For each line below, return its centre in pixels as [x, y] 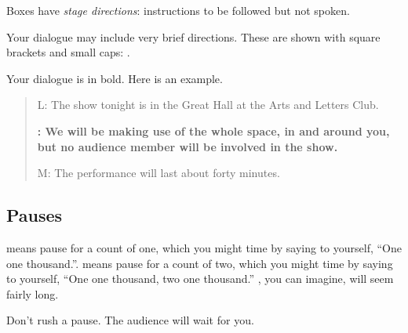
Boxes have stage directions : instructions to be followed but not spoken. [178, 10]
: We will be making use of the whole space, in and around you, [213, 130]
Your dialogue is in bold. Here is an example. [115, 78]
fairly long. [33, 293]
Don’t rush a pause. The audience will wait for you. [130, 320]
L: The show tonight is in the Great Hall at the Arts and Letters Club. [208, 105]
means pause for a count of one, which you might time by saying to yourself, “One [204, 247]
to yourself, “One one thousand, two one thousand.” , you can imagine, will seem [200, 279]
